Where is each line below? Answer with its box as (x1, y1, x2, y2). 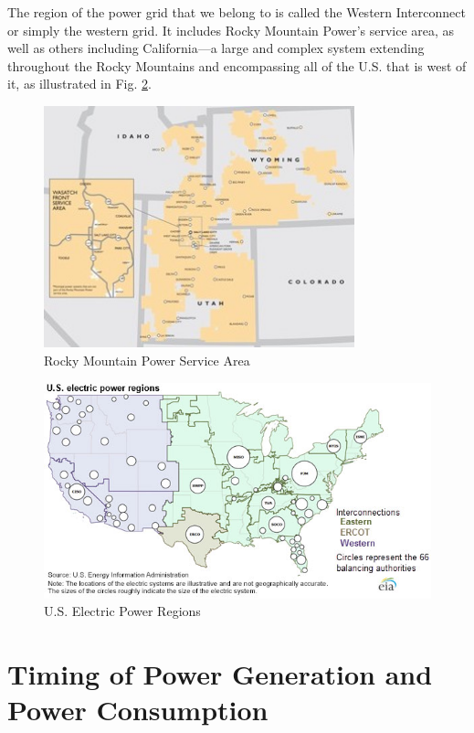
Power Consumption (7, 691, 269, 728)
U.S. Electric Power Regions (44, 601, 201, 621)
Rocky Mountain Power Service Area (44, 351, 250, 370)
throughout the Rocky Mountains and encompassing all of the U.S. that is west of (7, 56, 467, 75)
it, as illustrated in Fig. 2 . (7, 74, 152, 93)
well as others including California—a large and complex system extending (7, 38, 425, 58)
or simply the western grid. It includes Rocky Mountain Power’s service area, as (7, 20, 455, 39)
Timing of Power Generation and (7, 655, 433, 693)
